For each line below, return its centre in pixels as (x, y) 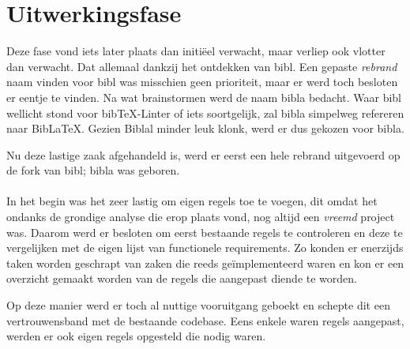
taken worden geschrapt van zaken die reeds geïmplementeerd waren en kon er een (205, 263)
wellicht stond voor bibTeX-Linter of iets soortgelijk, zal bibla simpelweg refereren (205, 113)
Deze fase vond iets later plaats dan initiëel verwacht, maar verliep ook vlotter (196, 51)
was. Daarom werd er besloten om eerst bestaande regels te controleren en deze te (205, 232)
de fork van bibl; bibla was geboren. (93, 170)
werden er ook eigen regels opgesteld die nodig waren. (136, 336)
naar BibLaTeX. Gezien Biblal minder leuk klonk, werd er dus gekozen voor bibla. (205, 128)
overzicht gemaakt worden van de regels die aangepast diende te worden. (182, 278)
